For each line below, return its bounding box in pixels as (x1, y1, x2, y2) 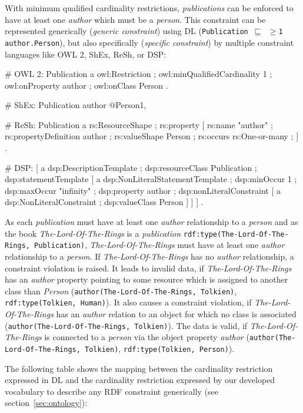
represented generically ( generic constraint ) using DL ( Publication (5, 25, 248, 37)
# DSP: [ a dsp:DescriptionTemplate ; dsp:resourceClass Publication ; (5, 161, 257, 173)
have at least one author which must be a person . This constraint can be (5, 13, 266, 25)
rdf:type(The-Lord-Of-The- (183, 230, 289, 239)
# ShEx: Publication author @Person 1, (5, 99, 146, 111)
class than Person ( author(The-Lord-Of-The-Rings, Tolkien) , (5, 284, 237, 297)
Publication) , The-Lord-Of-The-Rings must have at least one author (34, 239, 285, 251)
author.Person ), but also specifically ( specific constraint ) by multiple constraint (5, 36, 294, 48)
